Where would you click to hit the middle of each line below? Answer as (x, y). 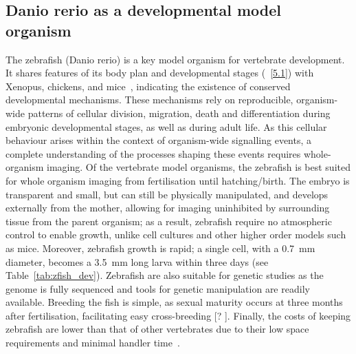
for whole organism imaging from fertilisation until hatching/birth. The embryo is (178, 180)
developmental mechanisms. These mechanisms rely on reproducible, (149, 100)
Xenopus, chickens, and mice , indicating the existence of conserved (148, 86)
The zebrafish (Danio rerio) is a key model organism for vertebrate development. (175, 59)
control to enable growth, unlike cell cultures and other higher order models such (176, 235)
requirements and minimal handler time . (93, 343)
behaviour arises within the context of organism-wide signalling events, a (159, 140)
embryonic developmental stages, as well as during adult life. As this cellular (166, 126)
